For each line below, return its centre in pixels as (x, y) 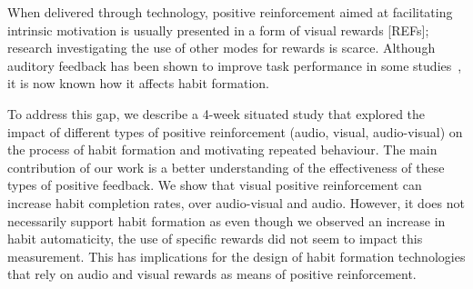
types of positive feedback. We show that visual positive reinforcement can (215, 185)
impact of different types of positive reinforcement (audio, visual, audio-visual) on (235, 131)
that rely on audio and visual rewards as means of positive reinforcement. (212, 274)
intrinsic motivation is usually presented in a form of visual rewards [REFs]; (218, 30)
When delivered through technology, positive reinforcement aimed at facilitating (230, 12)
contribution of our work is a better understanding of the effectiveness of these (226, 167)
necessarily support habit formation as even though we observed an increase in (226, 220)
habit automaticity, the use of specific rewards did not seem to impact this (215, 239)
